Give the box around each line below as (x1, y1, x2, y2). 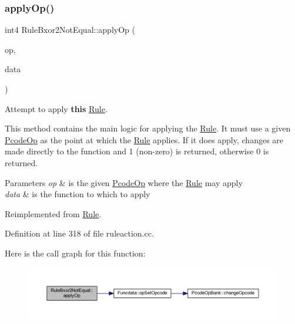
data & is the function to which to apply (5, 188, 150, 200)
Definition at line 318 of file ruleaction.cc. (5, 227, 154, 239)
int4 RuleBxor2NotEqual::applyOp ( (5, 23, 135, 36)
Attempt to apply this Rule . (5, 102, 108, 114)
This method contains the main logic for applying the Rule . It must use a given (5, 122, 291, 134)
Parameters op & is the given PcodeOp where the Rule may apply (5, 176, 243, 188)
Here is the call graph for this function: (5, 247, 146, 259)
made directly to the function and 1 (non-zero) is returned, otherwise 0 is (5, 145, 269, 157)
